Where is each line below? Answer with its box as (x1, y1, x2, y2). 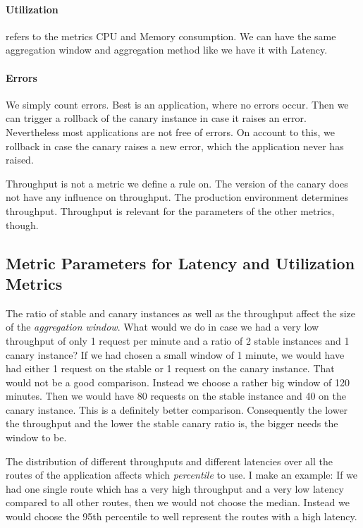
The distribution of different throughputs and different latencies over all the (6, 453, 333, 468)
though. (6, 217, 39, 232)
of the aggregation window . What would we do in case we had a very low (6, 319, 319, 334)
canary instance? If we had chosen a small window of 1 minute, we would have (6, 347, 345, 362)
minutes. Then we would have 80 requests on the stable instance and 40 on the (6, 388, 346, 403)
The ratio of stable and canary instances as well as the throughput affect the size (6, 305, 355, 320)
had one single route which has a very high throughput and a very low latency (6, 481, 344, 496)
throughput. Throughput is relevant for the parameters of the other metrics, (6, 203, 335, 218)
